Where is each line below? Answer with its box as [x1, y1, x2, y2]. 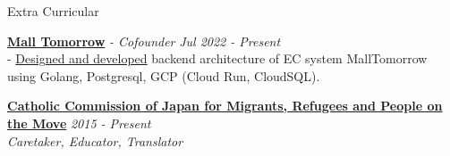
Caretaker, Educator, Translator [7, 131, 183, 150]
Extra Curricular [7, 2, 99, 20]
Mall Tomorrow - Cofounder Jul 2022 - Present [7, 31, 281, 50]
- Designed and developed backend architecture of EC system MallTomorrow [7, 49, 428, 68]
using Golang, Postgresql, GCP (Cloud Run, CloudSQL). [7, 66, 320, 85]
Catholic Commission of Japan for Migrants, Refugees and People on [7, 96, 443, 115]
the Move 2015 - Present [7, 113, 151, 132]
